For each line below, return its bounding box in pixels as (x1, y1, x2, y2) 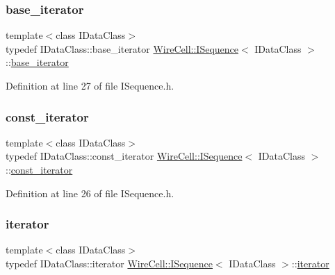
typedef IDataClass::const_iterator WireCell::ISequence (6, 149, 243, 163)
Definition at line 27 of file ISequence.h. (6, 78, 174, 92)
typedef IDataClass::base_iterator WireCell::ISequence (6, 41, 238, 56)
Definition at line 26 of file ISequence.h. (6, 185, 174, 200)
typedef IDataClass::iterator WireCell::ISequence (6, 256, 213, 270)
